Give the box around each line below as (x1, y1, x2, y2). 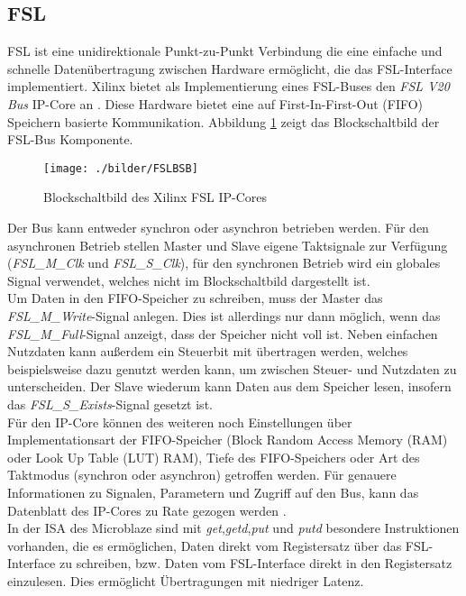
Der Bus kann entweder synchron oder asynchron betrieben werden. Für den (7, 218, 429, 237)
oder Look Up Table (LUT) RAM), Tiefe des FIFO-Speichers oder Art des (7, 447, 420, 466)
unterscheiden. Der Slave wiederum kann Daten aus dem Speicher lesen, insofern (7, 377, 452, 396)
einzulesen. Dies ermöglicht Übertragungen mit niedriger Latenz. (7, 571, 364, 590)
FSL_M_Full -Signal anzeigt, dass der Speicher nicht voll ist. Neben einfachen (7, 324, 438, 343)
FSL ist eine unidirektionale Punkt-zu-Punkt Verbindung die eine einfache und (7, 41, 443, 60)
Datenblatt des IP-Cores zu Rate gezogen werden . (7, 500, 287, 519)
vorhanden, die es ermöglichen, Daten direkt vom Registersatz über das (7, 536, 402, 555)
